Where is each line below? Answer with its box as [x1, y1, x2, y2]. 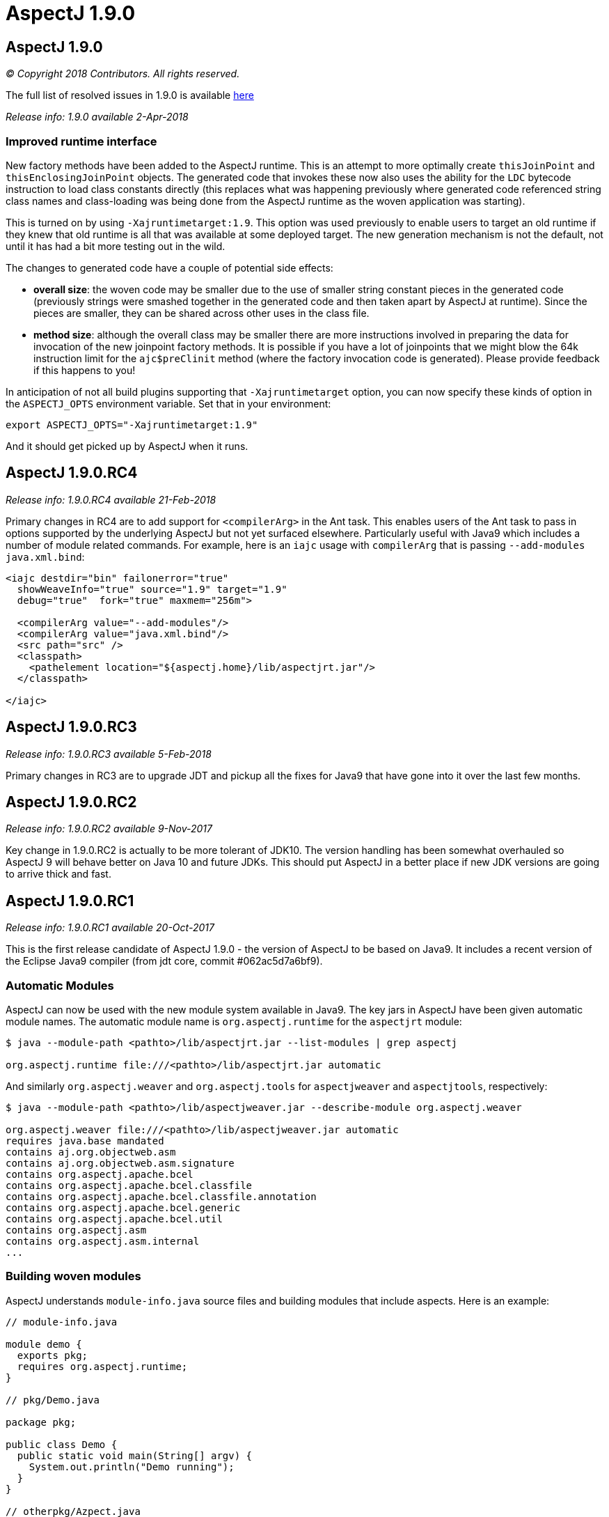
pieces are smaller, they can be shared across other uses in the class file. [33, 306, 370, 319]
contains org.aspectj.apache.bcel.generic [6, 1202, 241, 1214]
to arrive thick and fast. [6, 868, 111, 880]
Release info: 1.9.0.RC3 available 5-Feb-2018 [6, 747, 212, 760]
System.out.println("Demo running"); [29, 1461, 235, 1472]
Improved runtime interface [6, 134, 157, 148]
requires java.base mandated [6, 1135, 164, 1147]
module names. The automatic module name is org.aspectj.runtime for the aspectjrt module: [6, 1016, 462, 1028]
